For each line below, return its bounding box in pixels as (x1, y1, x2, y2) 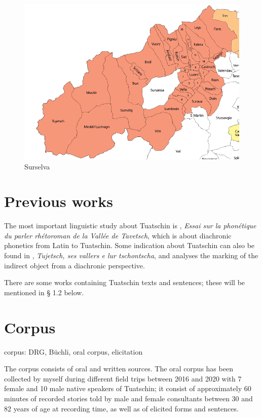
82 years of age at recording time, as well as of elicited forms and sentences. (4, 403, 239, 413)
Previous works (4, 191, 113, 212)
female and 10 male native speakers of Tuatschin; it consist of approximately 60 (4, 383, 251, 394)
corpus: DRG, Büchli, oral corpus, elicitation (4, 346, 143, 357)
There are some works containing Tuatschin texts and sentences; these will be (4, 277, 245, 288)
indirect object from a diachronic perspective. (4, 260, 145, 270)
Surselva (24, 161, 50, 171)
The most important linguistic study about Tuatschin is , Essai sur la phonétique (4, 220, 256, 231)
